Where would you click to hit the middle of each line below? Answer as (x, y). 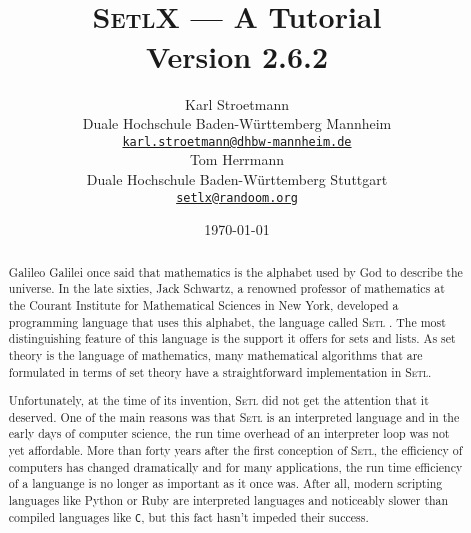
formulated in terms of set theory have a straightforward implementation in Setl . (220, 371)
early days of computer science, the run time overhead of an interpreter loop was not (229, 433)
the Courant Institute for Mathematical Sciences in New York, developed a (203, 304)
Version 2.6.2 (237, 55)
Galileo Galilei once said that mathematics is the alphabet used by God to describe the (235, 271)
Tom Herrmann (237, 159)
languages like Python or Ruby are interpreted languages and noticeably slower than (228, 500)
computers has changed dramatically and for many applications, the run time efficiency (235, 466)
